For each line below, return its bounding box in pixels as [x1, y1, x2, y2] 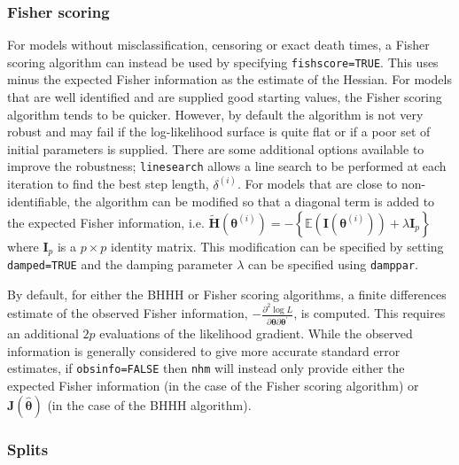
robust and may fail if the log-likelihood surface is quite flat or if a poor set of [7, 122, 431, 141]
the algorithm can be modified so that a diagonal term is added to [74, 192, 435, 211]
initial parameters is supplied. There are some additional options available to [7, 139, 424, 158]
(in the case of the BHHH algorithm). [47, 395, 252, 414]
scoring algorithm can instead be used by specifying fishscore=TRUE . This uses [7, 52, 439, 71]
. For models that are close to [237, 174, 398, 193]
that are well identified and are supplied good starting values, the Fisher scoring [7, 88, 442, 106]
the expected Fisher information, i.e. [7, 213, 205, 231]
